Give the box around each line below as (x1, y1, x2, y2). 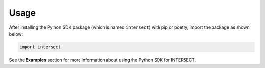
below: (9, 31, 23, 37)
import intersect (19, 44, 61, 50)
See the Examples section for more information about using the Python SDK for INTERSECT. (9, 57, 196, 63)
